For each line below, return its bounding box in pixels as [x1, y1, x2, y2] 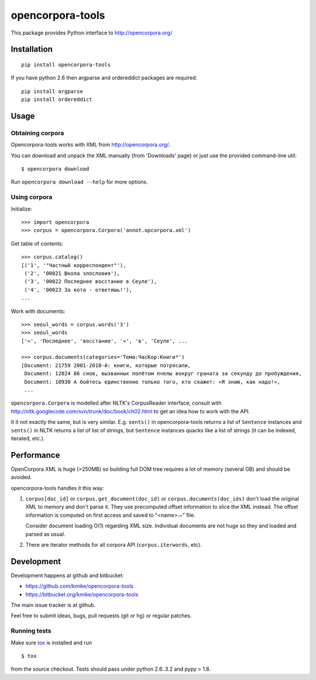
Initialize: [11, 205, 32, 212]
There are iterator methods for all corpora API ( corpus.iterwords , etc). [25, 541, 202, 548]
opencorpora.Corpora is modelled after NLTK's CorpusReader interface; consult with [11, 399, 222, 406]
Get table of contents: [11, 240, 64, 247]
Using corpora [11, 193, 53, 201]
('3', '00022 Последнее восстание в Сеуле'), [24, 278, 157, 285]
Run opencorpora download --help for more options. [11, 178, 149, 185]
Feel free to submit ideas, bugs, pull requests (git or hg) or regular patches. [11, 612, 193, 619]
